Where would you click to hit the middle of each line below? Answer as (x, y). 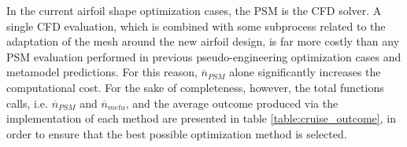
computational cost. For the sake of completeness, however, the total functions (195, 87)
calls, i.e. (27, 103)
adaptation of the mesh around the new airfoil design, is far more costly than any (203, 41)
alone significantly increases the (305, 72)
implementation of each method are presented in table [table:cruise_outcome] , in (201, 118)
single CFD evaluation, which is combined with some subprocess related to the (196, 26)
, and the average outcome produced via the (232, 103)
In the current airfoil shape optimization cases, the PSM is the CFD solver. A (194, 10)
